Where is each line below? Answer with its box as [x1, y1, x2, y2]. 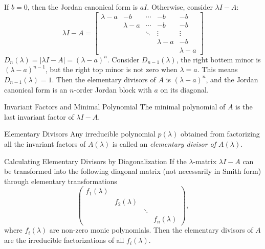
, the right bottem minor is [176, 54, 261, 64]
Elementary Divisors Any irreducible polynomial [4, 128, 156, 139]
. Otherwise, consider [147, 2, 213, 12]
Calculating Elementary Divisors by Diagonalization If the [4, 155, 187, 166]
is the [235, 101, 253, 112]
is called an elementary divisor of [112, 138, 216, 149]
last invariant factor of [4, 111, 74, 122]
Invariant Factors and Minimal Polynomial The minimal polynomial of [4, 101, 226, 112]
